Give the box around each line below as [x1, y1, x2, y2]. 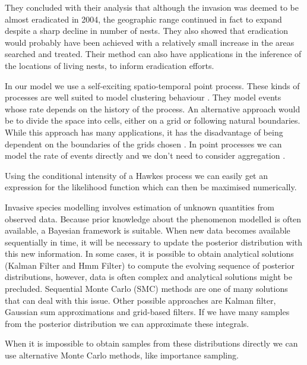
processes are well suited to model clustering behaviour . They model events [5, 91, 281, 103]
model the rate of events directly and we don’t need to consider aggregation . [5, 149, 286, 162]
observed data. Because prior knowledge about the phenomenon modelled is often [5, 212, 302, 225]
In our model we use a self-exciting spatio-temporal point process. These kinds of [5, 79, 300, 92]
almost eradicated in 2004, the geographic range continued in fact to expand [5, 12, 282, 25]
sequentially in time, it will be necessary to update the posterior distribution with [5, 235, 303, 248]
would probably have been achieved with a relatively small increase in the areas [5, 36, 295, 48]
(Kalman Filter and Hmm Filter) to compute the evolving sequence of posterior [5, 259, 295, 271]
